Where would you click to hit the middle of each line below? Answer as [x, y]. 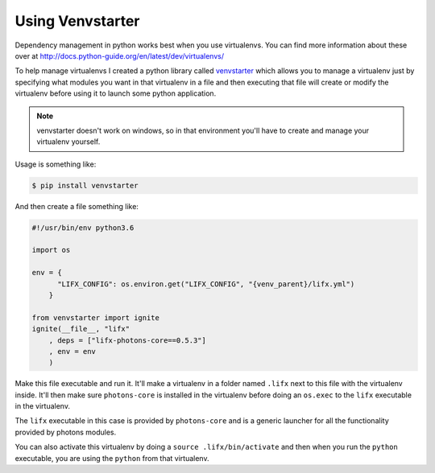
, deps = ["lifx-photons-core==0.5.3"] [128, 340]
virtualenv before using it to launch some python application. [116, 93]
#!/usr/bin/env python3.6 [83, 228]
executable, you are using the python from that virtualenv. [112, 458]
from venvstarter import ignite [96, 317]
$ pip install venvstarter [85, 185]
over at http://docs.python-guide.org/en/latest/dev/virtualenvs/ [120, 56]
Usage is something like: [56, 164]
